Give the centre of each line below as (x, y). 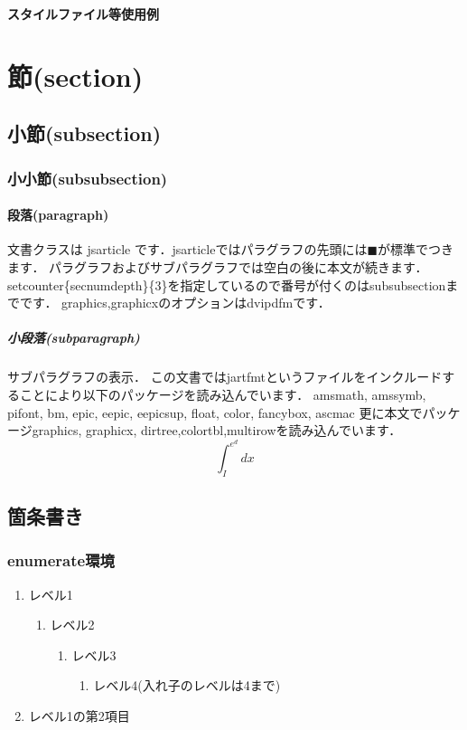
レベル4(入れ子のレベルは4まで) (187, 685)
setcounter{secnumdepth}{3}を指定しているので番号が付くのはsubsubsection (227, 284)
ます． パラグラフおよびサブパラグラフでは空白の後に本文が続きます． (218, 266)
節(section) (75, 76)
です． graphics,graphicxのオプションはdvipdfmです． (175, 303)
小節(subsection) (84, 133)
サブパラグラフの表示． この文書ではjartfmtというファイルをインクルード (225, 377)
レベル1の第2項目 (79, 715)
